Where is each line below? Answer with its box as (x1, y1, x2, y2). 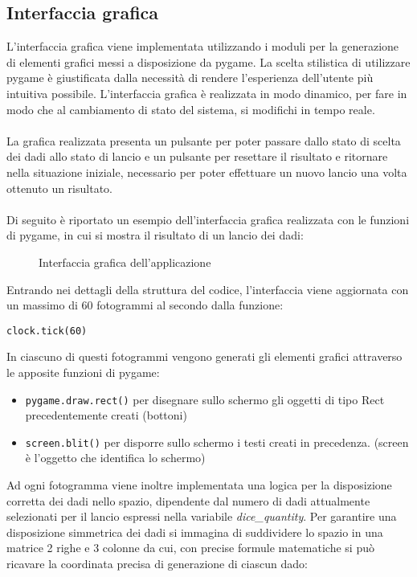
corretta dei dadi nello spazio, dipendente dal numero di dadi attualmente (6, 492, 370, 509)
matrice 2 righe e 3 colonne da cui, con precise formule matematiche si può (6, 539, 374, 556)
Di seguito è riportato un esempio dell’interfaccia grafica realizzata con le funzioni (6, 211, 410, 227)
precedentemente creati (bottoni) (25, 407, 187, 424)
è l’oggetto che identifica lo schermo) (25, 449, 206, 466)
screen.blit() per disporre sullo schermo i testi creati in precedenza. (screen (25, 433, 409, 450)
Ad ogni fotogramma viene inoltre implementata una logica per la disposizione (6, 477, 392, 493)
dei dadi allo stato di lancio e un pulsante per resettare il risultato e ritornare (6, 148, 388, 165)
